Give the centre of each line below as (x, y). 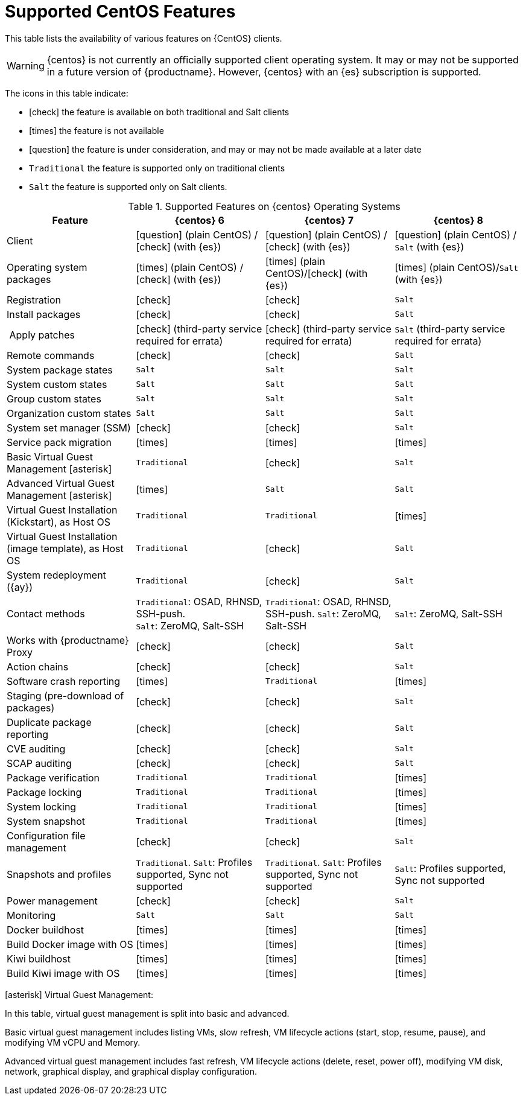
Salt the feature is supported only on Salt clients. (128, 186)
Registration (34, 300)
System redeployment (56, 575)
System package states (60, 370)
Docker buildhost (46, 930)
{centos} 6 (199, 220)
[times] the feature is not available (97, 130)
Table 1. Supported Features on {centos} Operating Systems (264, 206)
